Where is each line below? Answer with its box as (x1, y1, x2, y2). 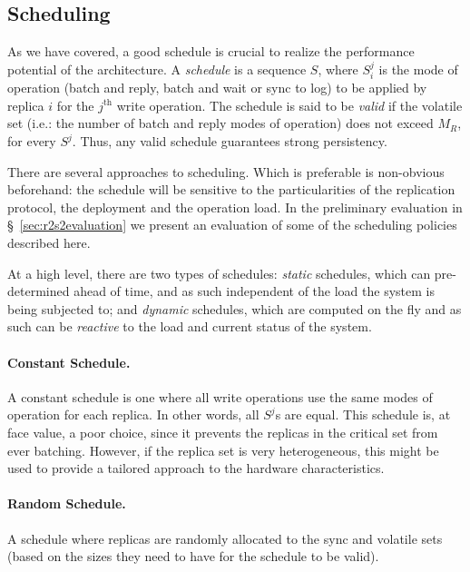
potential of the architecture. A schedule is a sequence (7, 59, 307, 78)
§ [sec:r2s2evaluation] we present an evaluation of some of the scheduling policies (7, 215, 457, 234)
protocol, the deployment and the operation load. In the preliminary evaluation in (7, 197, 463, 216)
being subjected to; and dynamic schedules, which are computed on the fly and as (7, 299, 462, 318)
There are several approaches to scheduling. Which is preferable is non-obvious (7, 162, 445, 181)
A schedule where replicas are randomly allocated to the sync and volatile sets (7, 528, 443, 547)
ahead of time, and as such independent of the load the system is (73, 281, 435, 301)
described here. (7, 232, 91, 251)
